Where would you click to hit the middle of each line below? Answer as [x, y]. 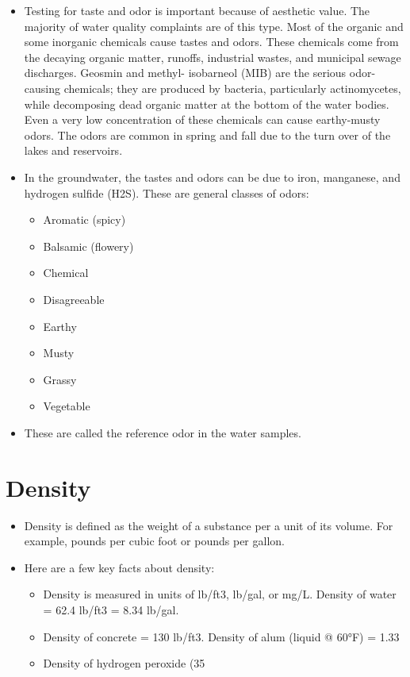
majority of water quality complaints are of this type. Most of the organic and [214, 26]
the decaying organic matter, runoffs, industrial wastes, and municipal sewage [213, 57]
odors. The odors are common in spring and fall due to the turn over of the [207, 135]
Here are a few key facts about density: [119, 567]
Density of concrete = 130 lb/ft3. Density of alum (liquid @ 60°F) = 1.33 [221, 636]
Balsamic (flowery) [88, 246]
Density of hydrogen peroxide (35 [124, 663]
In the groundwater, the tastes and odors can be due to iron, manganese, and [212, 177]
